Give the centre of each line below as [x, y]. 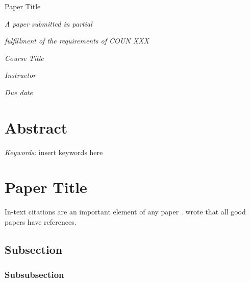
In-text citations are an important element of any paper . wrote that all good [125, 212]
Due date [19, 92]
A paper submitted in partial [48, 23]
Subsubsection [34, 275]
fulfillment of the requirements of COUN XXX [77, 41]
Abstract [36, 127]
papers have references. [41, 222]
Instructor [20, 75]
